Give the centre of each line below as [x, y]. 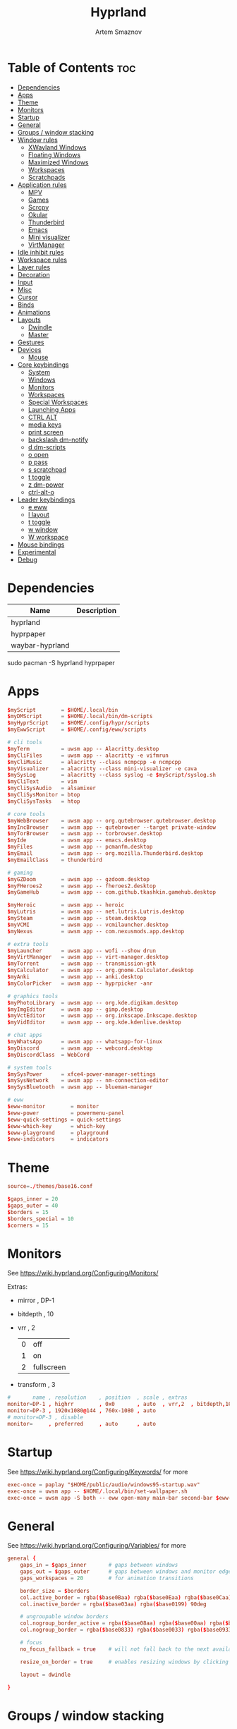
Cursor [28, 297]
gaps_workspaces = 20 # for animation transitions [107, 1578]
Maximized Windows [59, 162]
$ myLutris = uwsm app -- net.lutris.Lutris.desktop [96, 912]
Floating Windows [54, 154]
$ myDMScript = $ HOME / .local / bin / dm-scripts [80, 717]
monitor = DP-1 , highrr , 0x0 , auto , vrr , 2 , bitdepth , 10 [120, 1405]
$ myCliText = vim [42, 782]
